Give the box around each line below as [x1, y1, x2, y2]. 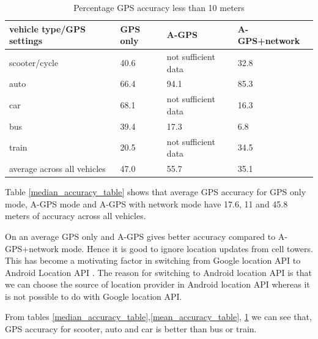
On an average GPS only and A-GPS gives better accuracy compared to [5, 229, 276, 242]
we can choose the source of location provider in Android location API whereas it [5, 278, 310, 291]
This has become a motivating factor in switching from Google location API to [5, 254, 301, 267]
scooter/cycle [9, 56, 59, 69]
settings [9, 34, 43, 47]
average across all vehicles [9, 162, 106, 175]
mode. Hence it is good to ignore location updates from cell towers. [61, 242, 313, 255]
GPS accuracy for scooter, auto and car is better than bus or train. [5, 322, 257, 335]
